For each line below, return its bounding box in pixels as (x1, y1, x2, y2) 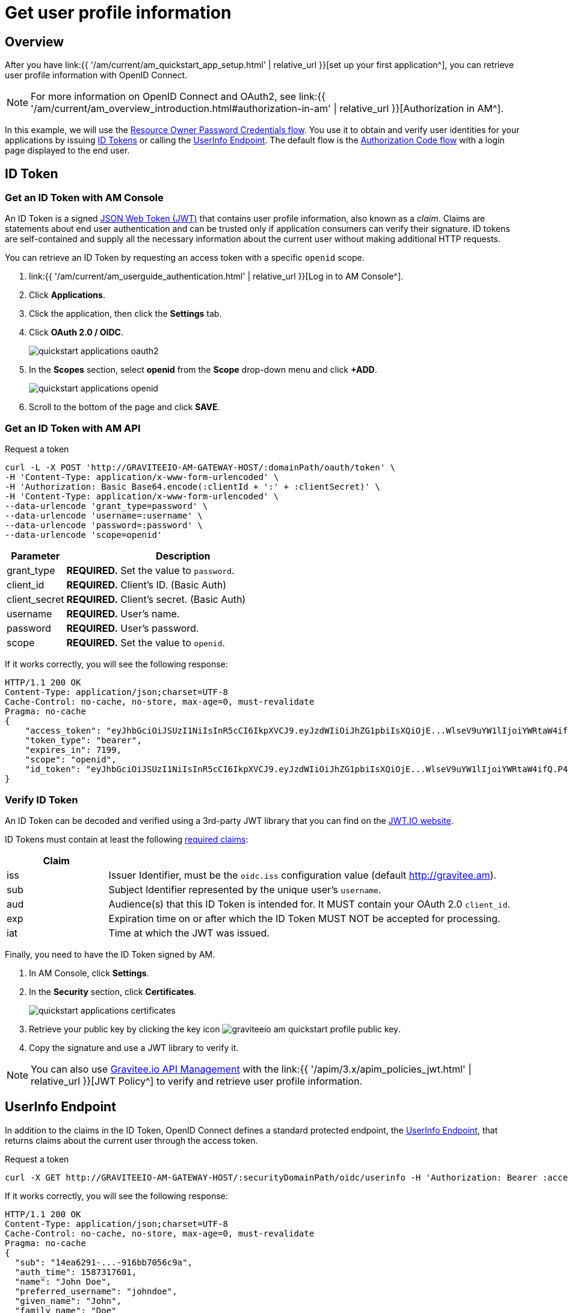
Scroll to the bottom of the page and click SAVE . (29, 402, 220, 413)
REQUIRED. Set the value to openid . (66, 637, 225, 649)
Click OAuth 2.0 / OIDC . (29, 327, 124, 338)
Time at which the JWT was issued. (108, 926, 270, 939)
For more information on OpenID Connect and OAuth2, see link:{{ (31, 90, 326, 103)
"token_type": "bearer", (25, 735, 142, 746)
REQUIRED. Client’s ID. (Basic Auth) (66, 579, 227, 591)
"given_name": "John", (14, 1296, 122, 1306)
